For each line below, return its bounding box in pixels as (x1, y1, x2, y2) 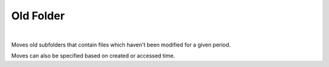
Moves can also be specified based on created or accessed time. (11, 52, 175, 60)
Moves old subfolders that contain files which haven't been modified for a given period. (11, 41, 231, 48)
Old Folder (11, 9, 65, 22)
